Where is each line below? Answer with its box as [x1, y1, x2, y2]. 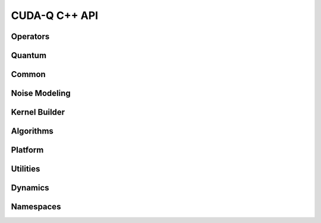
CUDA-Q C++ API [11, 9, 98, 22]
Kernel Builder [11, 107, 65, 117]
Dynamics [11, 183, 50, 193]
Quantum [11, 50, 47, 60]
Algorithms [11, 126, 53, 136]
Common [11, 69, 46, 79]
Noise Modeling [11, 88, 71, 98]
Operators [11, 31, 50, 42]
